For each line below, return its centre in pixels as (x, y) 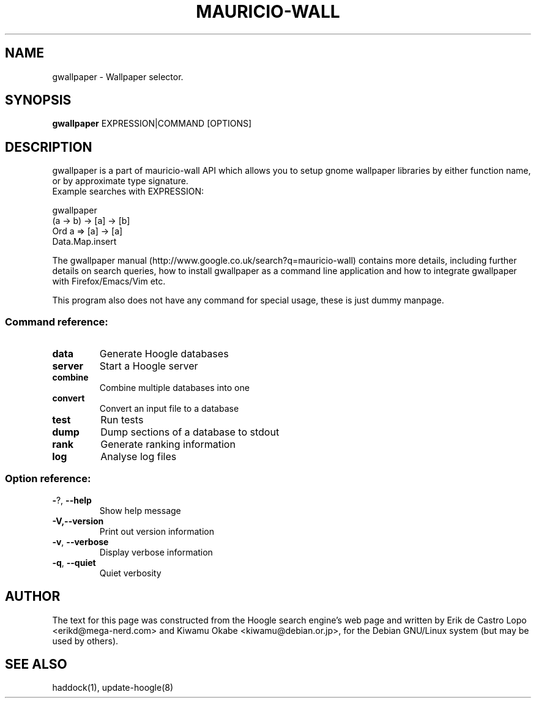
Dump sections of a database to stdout (190, 432)
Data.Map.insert (84, 242)
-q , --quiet (74, 562)
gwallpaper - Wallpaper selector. (118, 76)
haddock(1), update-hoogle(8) (113, 688)
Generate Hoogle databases (164, 354)
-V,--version (78, 521)
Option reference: (48, 479)
